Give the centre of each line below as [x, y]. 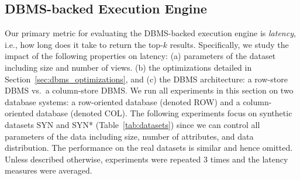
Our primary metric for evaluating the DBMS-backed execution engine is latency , [150, 33]
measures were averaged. [49, 170]
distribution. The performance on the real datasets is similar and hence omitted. [149, 148]
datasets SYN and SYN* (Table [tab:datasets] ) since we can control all [132, 124]
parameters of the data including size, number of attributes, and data [129, 136]
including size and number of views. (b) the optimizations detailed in [128, 67]
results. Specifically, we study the [229, 44]
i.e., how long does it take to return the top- [84, 44]
